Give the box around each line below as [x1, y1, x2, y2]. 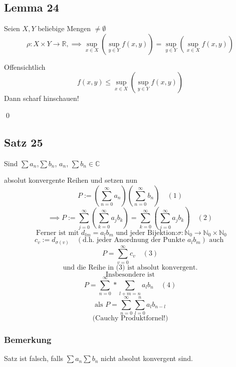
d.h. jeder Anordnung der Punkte [82, 236, 185, 244]
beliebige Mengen [38, 23, 91, 34]
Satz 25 [4, 134, 43, 150]
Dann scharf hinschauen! [4, 93, 79, 103]
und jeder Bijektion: [116, 229, 177, 236]
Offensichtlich [4, 61, 46, 72]
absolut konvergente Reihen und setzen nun [4, 175, 137, 185]
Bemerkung [4, 333, 52, 345]
